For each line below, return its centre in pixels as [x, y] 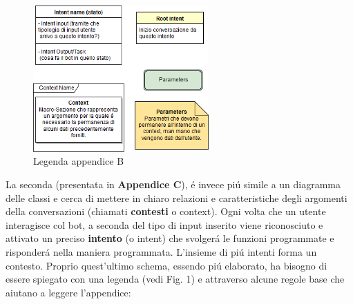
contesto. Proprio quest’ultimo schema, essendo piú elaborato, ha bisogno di [166, 265]
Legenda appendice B [79, 161]
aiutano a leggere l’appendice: [68, 292]
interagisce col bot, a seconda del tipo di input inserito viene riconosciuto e [164, 224]
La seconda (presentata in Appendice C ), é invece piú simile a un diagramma [173, 184]
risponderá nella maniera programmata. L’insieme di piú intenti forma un [161, 251]
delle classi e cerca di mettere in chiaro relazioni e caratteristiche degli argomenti [176, 197]
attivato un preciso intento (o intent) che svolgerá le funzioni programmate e [170, 238]
